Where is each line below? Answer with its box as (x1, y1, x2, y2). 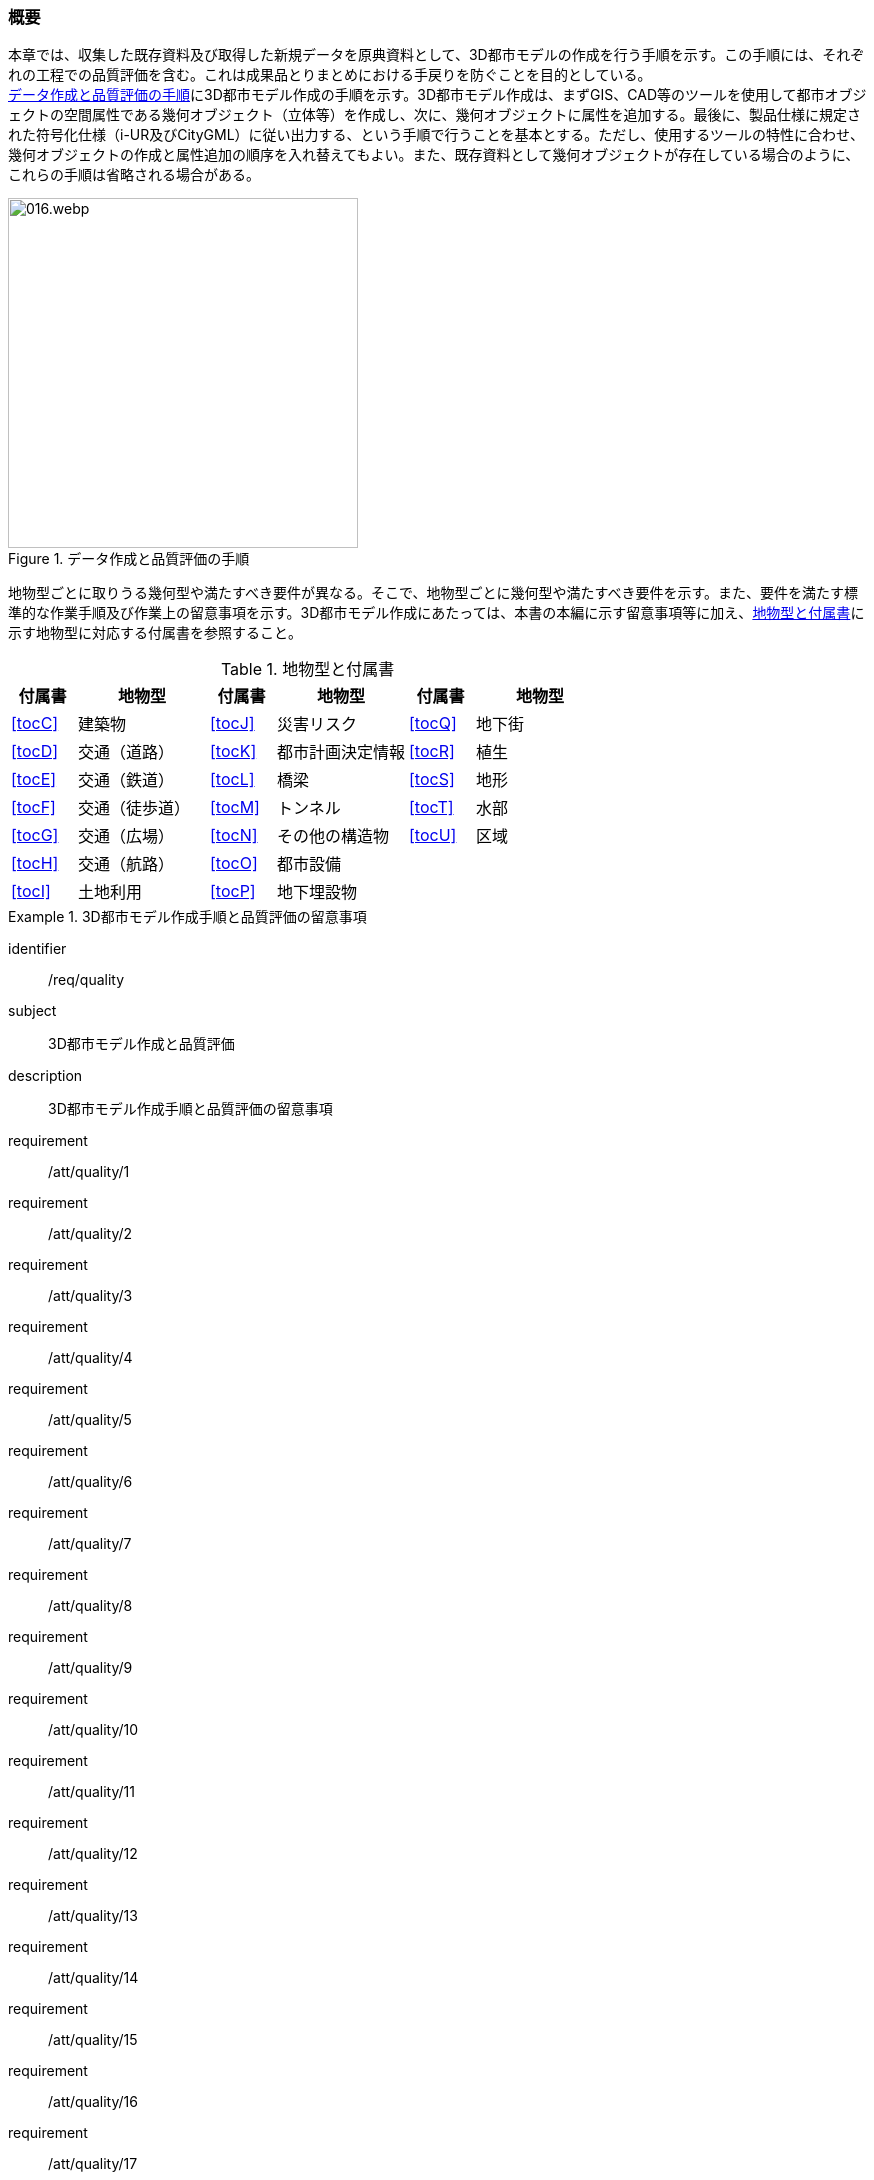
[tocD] (11, 741, 59, 762)
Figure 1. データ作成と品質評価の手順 (8, 550, 250, 568)
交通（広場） (78, 826, 175, 847)
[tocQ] (409, 713, 457, 734)
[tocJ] (210, 713, 255, 734)
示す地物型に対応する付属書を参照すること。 (8, 624, 302, 642)
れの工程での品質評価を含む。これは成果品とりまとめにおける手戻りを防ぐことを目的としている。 (8, 66, 652, 84)
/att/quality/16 (48, 2093, 138, 2111)
